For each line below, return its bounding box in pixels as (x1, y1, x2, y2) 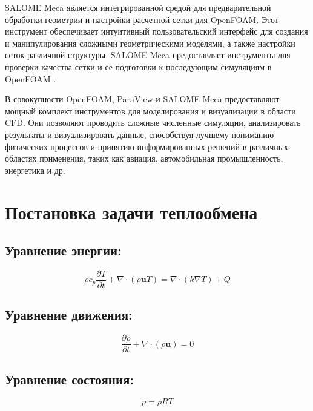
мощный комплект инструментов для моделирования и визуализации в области (5, 104, 296, 117)
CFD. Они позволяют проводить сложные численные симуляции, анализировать (5, 116, 301, 129)
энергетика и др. (5, 163, 65, 176)
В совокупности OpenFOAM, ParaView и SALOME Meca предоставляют (5, 93, 280, 105)
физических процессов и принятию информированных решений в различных (5, 140, 289, 153)
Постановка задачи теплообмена (5, 199, 258, 224)
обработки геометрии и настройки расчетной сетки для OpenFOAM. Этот (5, 13, 279, 25)
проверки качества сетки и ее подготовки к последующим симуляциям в (5, 60, 272, 73)
